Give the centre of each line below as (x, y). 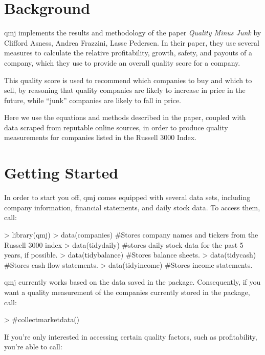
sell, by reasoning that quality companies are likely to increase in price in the (125, 90)
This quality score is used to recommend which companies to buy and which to (128, 80)
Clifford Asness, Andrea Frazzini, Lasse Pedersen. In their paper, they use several (132, 42)
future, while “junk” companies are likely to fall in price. (93, 100)
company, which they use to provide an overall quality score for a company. (122, 62)
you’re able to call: (33, 347)
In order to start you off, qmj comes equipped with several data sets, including (127, 197)
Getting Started (61, 173)
